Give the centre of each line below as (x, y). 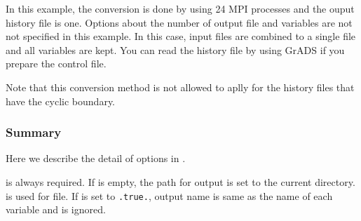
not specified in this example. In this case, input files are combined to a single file (181, 36)
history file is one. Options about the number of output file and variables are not (179, 22)
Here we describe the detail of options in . (96, 158)
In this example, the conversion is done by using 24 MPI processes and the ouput (180, 8)
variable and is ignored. (56, 209)
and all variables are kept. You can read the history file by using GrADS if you (175, 49)
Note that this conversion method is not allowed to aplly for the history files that (180, 87)
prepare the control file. (56, 63)
